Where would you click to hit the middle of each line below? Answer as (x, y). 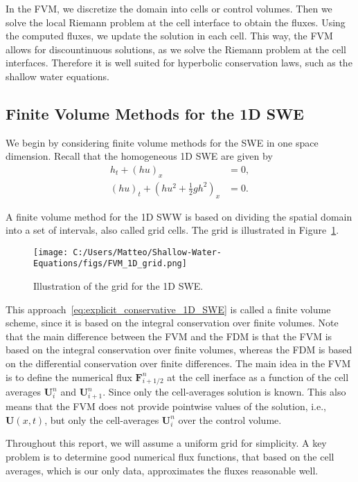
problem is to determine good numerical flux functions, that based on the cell (170, 456)
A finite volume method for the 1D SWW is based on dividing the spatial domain (179, 216)
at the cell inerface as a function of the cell (258, 377)
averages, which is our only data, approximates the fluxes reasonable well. (162, 470)
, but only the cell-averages (102, 419)
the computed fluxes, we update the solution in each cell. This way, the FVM (169, 36)
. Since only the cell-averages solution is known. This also (224, 392)
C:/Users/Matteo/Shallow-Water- (147, 252)
